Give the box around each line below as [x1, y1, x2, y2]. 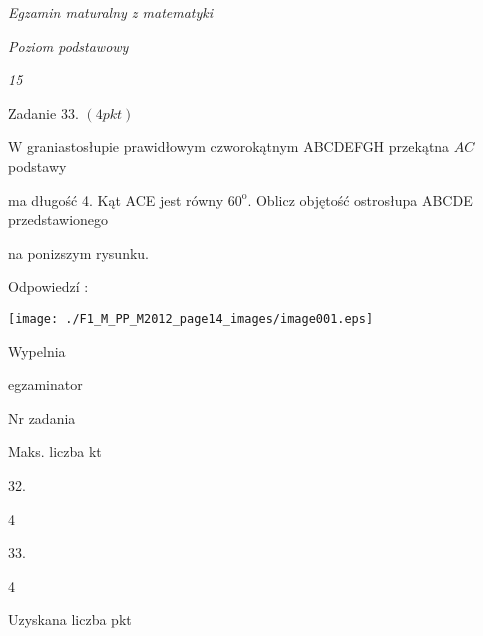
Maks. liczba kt [8, 441, 102, 462]
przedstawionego [8, 209, 109, 230]
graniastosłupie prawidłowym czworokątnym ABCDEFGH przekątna [27, 136, 450, 157]
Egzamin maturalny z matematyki [8, 2, 214, 22]
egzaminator [8, 374, 83, 395]
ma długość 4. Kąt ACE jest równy [8, 189, 224, 210]
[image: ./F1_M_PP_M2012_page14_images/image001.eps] [8, 311, 374, 326]
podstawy [8, 155, 67, 176]
